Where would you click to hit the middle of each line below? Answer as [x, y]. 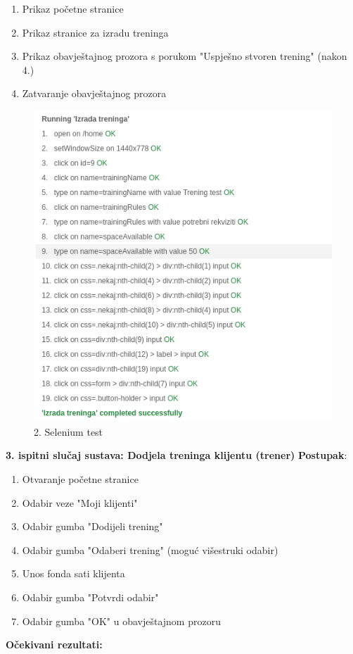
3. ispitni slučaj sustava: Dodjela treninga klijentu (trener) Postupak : [176, 455]
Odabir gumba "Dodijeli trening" [92, 526]
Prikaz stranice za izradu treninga [95, 32]
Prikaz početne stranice [73, 8]
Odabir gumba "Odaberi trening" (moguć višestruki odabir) [150, 549]
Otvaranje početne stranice [80, 479]
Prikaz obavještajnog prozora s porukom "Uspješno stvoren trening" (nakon [185, 56]
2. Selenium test [69, 431]
